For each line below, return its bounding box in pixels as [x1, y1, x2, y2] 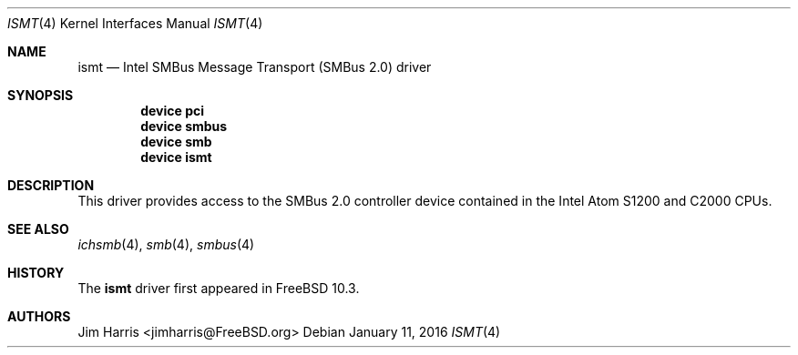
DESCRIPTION [7, 177, 95, 193]
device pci [140, 103, 205, 118]
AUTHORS [7, 309, 71, 324]
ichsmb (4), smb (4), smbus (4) [77, 237, 255, 252]
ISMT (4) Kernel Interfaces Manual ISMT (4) [7, 15, 263, 31]
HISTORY [7, 265, 65, 280]
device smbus [140, 118, 228, 134]
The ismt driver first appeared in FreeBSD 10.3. [77, 280, 360, 296]
